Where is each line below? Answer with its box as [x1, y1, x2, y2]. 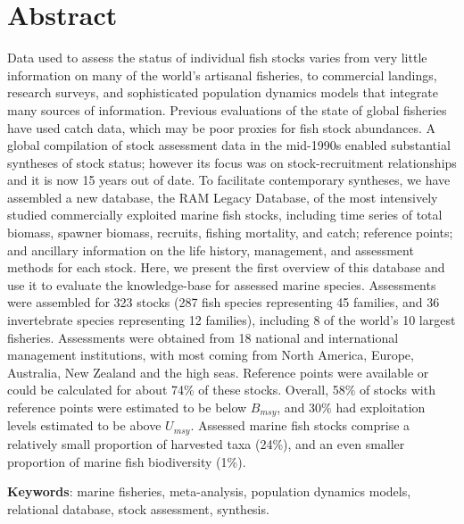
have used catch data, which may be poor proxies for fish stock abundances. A [7, 118, 435, 137]
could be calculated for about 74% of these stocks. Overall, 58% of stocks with [7, 380, 435, 399]
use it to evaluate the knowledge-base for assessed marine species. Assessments [7, 275, 436, 294]
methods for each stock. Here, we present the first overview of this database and [7, 258, 445, 277]
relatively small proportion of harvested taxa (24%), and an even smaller [7, 434, 405, 453]
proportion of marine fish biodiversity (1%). [7, 452, 246, 470]
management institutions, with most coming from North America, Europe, [7, 345, 414, 364]
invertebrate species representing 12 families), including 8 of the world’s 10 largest [7, 311, 456, 329]
